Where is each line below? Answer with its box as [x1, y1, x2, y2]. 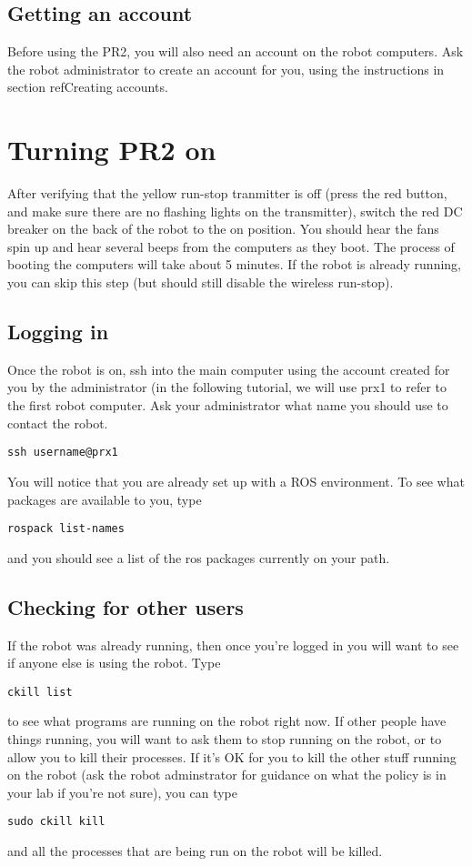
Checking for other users [7, 592, 244, 620]
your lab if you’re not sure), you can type [7, 782, 237, 801]
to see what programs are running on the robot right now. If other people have [7, 711, 447, 730]
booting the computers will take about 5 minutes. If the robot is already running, [7, 255, 461, 274]
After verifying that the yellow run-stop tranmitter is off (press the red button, [7, 184, 447, 203]
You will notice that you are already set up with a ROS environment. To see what [7, 471, 465, 490]
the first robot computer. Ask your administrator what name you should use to [7, 396, 448, 415]
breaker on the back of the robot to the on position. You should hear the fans [7, 219, 439, 238]
